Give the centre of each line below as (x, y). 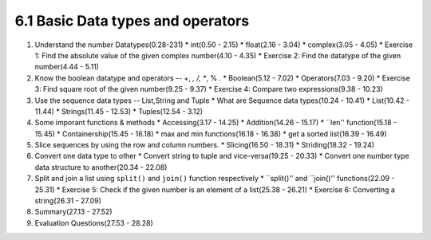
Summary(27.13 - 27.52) (73, 212)
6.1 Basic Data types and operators (132, 21)
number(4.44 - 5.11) (67, 67)
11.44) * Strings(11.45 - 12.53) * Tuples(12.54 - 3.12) (119, 111)
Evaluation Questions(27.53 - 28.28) (94, 222)
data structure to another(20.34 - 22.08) (101, 167)
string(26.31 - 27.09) (68, 201)
